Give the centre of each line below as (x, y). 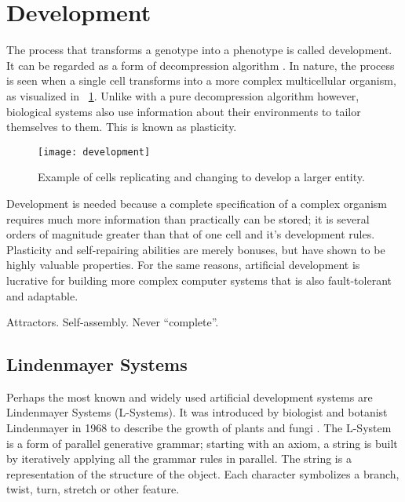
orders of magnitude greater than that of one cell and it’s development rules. (191, 234)
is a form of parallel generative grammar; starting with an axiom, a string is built (202, 443)
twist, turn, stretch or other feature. (93, 489)
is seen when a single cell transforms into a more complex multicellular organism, (201, 80)
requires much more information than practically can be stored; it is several (188, 218)
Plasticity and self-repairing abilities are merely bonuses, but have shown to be (196, 249)
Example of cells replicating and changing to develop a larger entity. (201, 177)
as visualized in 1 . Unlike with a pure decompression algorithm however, (183, 95)
